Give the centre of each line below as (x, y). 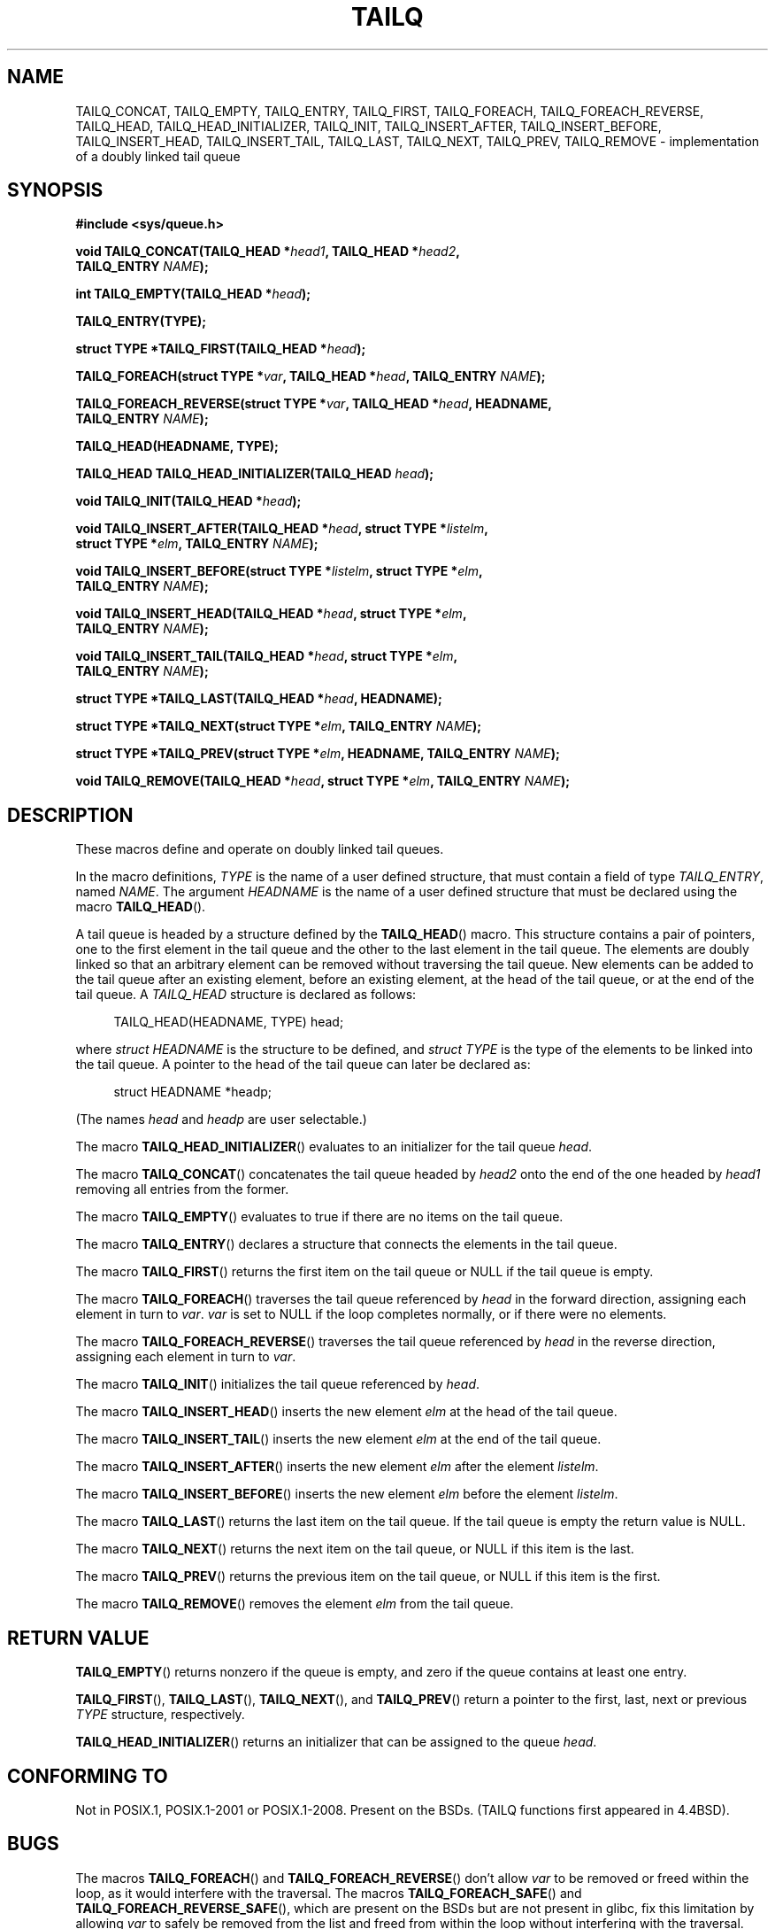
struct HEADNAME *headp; (193, 1092)
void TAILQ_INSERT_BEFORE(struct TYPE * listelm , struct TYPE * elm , (279, 571)
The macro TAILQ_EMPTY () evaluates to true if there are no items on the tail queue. (319, 1217)
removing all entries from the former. (182, 1189)
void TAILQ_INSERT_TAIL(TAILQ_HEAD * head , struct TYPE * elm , (267, 656)
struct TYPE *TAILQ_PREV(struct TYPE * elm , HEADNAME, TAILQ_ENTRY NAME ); (318, 754)
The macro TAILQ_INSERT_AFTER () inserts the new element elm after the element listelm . (337, 1467)
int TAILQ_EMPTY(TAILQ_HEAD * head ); (193, 294)
